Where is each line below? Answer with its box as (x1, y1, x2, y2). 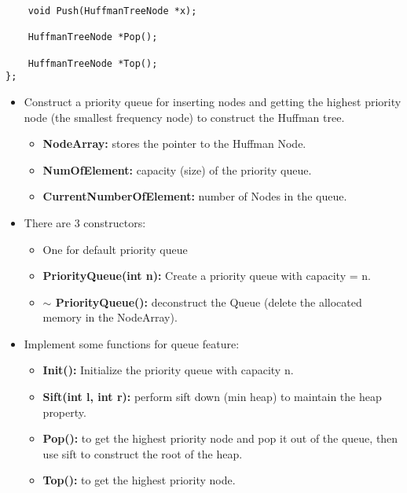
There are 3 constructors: (24, 214, 146, 230)
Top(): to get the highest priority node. (42, 472, 236, 488)
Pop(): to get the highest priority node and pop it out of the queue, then (42, 430, 398, 447)
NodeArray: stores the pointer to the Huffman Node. (42, 135, 306, 152)
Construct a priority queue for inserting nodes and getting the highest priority (24, 93, 401, 109)
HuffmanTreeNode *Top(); (27, 57, 158, 69)
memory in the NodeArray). (42, 309, 178, 326)
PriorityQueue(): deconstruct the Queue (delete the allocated (55, 293, 362, 310)
